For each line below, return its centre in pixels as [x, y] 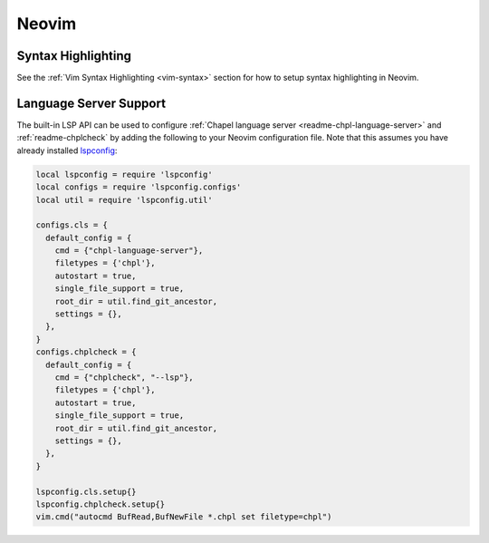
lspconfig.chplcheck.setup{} [101, 504]
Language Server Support [91, 103]
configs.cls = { [72, 225]
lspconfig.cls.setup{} [86, 491]
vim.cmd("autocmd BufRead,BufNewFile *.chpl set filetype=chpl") [184, 517]
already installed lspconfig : [67, 150]
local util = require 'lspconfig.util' [124, 200]
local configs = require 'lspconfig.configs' [139, 187]
